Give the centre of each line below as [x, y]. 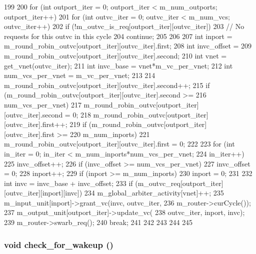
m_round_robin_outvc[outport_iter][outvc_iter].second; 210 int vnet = [115, 55]
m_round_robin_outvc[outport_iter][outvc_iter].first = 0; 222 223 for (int [119, 144]
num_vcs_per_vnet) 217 [43, 104]
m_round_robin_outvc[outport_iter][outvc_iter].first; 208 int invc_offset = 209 [128, 46]
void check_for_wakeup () [59, 244]
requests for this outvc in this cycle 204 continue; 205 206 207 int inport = [118, 36]
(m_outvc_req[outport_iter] [179, 183]
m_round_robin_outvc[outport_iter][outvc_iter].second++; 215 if [107, 85]
